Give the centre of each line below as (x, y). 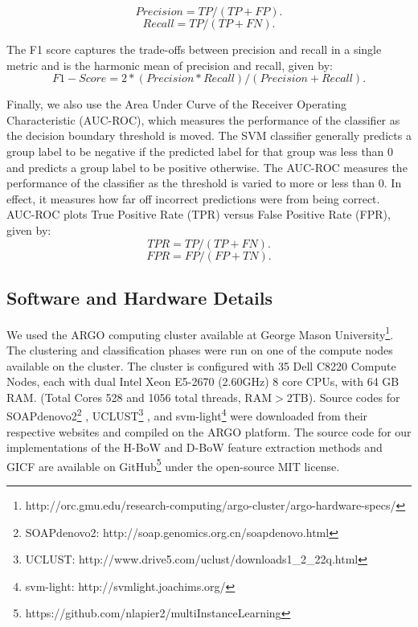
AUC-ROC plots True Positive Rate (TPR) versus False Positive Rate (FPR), (199, 214)
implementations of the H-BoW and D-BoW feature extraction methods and (195, 447)
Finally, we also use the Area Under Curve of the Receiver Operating (177, 104)
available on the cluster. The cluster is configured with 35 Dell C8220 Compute (201, 365)
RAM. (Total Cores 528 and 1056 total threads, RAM (139, 397)
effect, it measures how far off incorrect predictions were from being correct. (193, 198)
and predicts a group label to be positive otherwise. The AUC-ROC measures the (207, 167)
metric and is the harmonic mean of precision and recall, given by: (170, 65)
